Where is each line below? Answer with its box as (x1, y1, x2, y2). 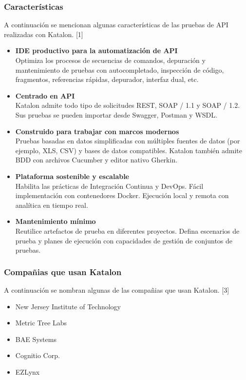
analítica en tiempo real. (15, 200, 88, 210)
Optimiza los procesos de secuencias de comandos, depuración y (15, 55, 206, 65)
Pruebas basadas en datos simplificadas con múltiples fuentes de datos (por (15, 136, 240, 146)
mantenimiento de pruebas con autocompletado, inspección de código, (15, 64, 224, 75)
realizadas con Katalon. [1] (4, 29, 83, 39)
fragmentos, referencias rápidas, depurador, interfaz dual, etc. (15, 74, 199, 84)
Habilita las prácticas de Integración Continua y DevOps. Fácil (15, 180, 204, 191)
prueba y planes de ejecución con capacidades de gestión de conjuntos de (15, 235, 233, 245)
